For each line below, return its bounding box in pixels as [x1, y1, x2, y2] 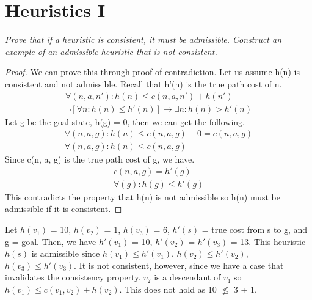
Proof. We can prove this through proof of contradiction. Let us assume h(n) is [5, 65, 300, 78]
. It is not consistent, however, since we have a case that [74, 258, 284, 271]
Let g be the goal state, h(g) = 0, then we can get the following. [5, 115, 245, 128]
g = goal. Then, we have [5, 235, 96, 247]
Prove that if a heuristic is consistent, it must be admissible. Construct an [5, 33, 282, 46]
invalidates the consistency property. [5, 271, 141, 284]
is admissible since [31, 247, 100, 260]
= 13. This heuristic [230, 235, 306, 247]
